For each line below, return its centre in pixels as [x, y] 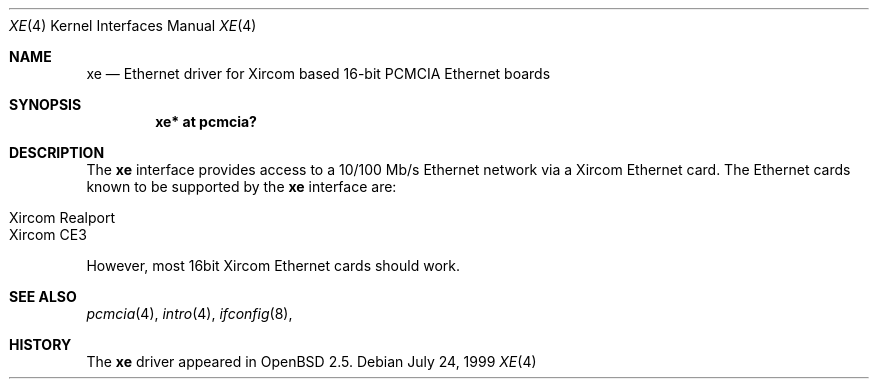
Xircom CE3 [48, 234]
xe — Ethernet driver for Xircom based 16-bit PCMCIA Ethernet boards [318, 73]
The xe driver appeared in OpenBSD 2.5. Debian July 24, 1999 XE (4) [311, 361]
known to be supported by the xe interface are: [241, 186]
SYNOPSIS [45, 104]
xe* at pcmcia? [206, 121]
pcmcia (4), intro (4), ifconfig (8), [189, 313]
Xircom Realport [62, 217]
